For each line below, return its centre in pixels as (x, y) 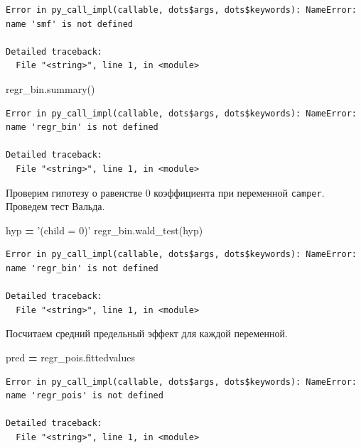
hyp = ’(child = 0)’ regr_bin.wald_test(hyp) (104, 230)
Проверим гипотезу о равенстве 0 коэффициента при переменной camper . (165, 192)
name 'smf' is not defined (69, 24)
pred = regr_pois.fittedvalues (70, 357)
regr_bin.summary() (50, 88)
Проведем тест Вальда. (55, 206)
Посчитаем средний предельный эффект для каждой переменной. (147, 333)
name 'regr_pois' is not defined (85, 396)
